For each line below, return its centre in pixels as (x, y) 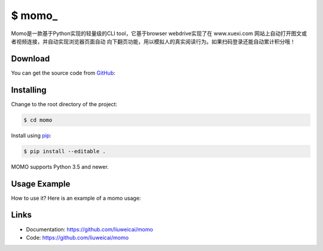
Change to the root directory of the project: (64, 104)
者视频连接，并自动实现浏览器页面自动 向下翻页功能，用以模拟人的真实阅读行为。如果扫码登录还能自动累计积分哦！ (153, 41)
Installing (29, 90)
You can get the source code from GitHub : (63, 73)
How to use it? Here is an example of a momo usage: (76, 198)
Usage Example (41, 184)
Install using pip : (31, 135)
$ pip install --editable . (65, 151)
